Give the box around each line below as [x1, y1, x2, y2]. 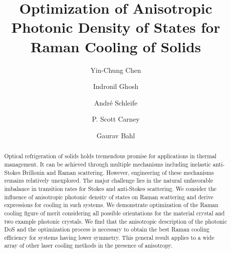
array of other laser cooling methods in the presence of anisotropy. [4, 241, 173, 250]
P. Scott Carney [92, 114, 140, 124]
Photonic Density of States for [11, 17, 220, 37]
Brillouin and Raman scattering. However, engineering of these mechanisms [22, 168, 214, 176]
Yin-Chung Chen [90, 64, 141, 75]
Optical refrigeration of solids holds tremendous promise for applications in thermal [4, 152, 217, 160]
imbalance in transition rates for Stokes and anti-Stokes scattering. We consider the [4, 184, 217, 192]
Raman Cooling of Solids [30, 36, 201, 56]
